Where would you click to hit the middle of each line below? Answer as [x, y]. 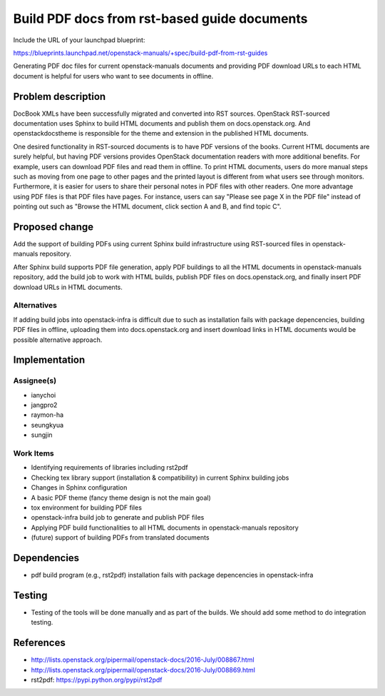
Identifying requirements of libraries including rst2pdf [109, 468]
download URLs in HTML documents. [68, 287]
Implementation [49, 360]
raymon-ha [47, 415]
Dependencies [46, 558]
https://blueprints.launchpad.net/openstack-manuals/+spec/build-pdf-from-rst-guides [140, 53]
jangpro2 [44, 405]
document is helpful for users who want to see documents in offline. [113, 76]
